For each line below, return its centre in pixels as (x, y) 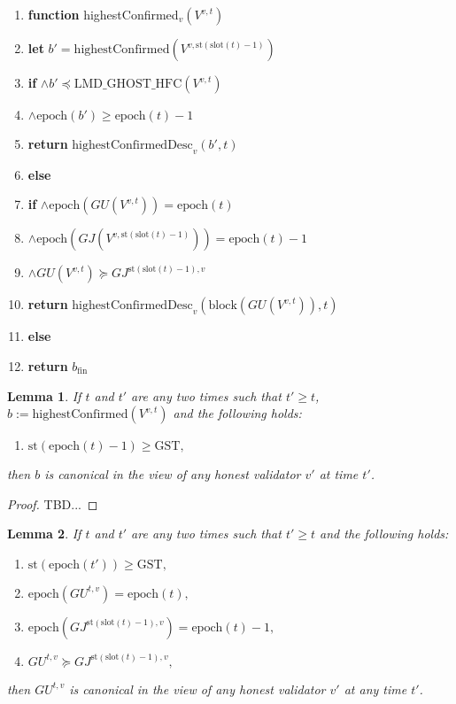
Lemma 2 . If (44, 534)
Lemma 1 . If (44, 395)
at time (339, 474)
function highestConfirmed (103, 14)
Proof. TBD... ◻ (53, 503)
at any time (375, 689)
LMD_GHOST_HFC (128, 84)
